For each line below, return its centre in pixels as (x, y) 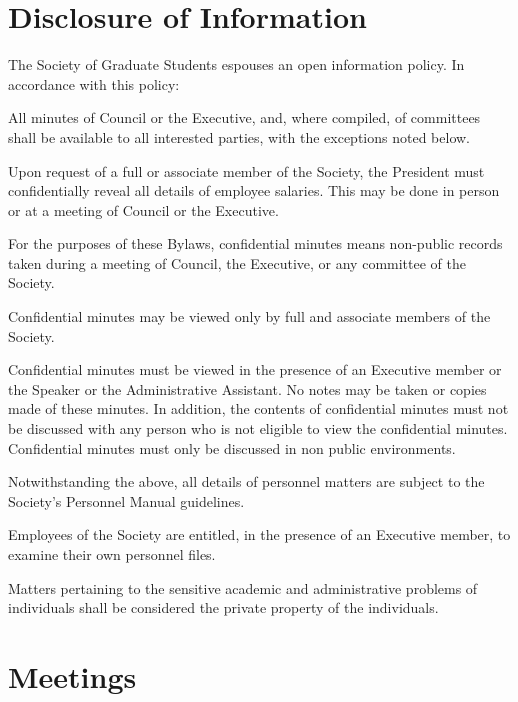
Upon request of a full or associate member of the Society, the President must (246, 170)
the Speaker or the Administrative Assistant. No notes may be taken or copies (247, 388)
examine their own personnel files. (112, 554)
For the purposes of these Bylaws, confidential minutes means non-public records (255, 243)
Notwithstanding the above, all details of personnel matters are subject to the (246, 481)
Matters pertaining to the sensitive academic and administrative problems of (243, 587)
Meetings (72, 675)
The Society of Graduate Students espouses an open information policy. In (236, 64)
